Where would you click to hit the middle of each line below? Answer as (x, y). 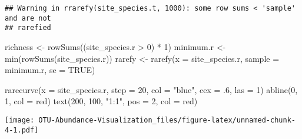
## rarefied (28, 28)
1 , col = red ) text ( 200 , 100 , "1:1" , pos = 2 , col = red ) (101, 101)
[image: (20, 120)
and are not (28, 18)
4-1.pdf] (22, 130)
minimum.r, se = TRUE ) (50, 70)
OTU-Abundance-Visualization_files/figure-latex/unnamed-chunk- (167, 120)
